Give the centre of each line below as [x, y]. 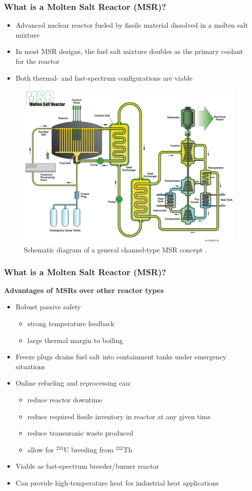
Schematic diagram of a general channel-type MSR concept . [116, 250]
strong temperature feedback [71, 323]
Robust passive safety [48, 307]
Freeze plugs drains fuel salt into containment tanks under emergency [121, 357]
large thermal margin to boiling [75, 340]
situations [30, 366]
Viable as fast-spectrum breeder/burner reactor [87, 466]
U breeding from [89, 449]
